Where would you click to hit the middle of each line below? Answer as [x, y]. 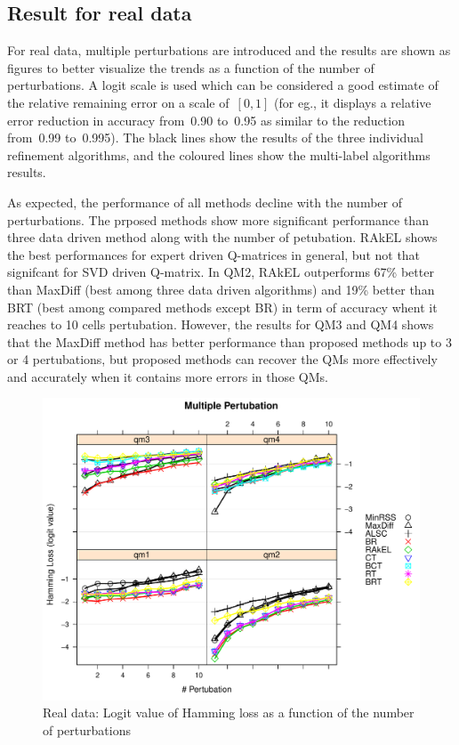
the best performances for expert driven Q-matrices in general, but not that [214, 254]
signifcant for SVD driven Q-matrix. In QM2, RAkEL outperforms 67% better [221, 272]
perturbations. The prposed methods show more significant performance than [218, 219]
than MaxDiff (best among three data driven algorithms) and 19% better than [221, 289]
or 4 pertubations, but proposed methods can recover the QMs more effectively [222, 359]
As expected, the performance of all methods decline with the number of [205, 202]
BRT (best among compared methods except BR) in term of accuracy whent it [222, 307]
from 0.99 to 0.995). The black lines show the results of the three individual [215, 138]
